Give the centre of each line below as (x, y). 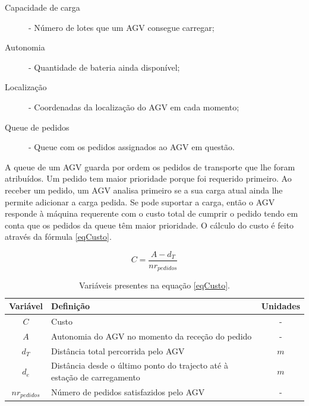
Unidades (280, 306)
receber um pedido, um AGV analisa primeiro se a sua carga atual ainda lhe (144, 190)
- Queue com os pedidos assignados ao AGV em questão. (132, 147)
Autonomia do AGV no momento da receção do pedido (152, 336)
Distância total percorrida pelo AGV (118, 351)
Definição (71, 306)
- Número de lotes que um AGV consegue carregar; (122, 27)
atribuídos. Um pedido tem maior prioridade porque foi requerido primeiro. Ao (148, 178)
